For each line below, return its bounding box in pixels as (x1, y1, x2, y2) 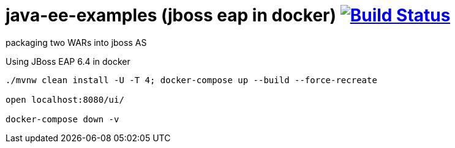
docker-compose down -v (6, 114, 119, 124)
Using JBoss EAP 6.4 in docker (6, 56, 130, 67)
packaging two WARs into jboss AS (6, 37, 147, 48)
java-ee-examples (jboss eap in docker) (6, 5, 337, 26)
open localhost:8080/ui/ (6, 94, 124, 105)
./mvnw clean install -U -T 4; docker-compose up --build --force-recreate (6, 75, 377, 85)
